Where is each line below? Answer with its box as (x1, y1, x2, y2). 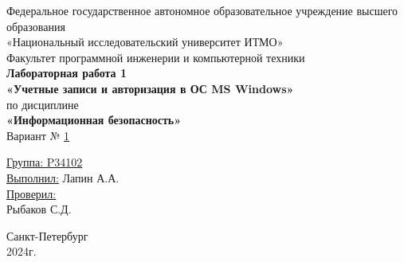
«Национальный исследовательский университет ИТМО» (6, 33, 284, 50)
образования (6, 18, 65, 34)
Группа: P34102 (6, 154, 83, 170)
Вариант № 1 (6, 127, 70, 143)
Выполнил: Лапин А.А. (6, 169, 120, 186)
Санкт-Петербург (6, 227, 88, 244)
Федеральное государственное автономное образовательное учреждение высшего (6, 2, 398, 18)
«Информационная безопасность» (6, 111, 182, 128)
